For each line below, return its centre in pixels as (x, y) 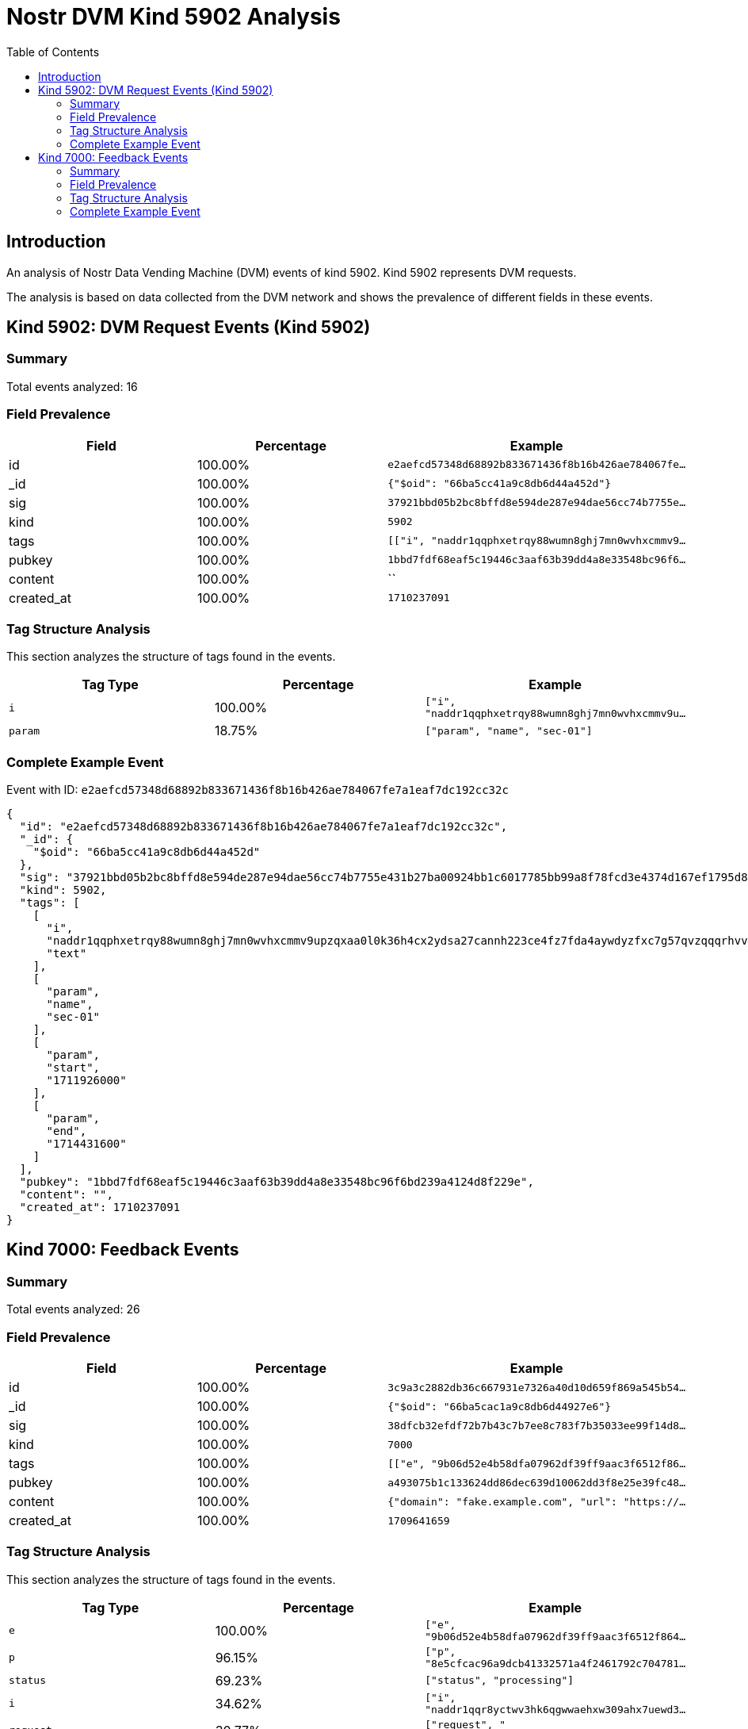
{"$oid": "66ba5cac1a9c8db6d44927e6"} (500, 1406)
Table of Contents (53, 52)
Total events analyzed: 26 (73, 1309)
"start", (73, 1068)
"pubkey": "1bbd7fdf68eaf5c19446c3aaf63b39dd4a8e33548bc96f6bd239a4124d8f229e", (277, 1182)
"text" (67, 954)
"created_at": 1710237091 (100, 1208)
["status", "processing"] (500, 1681)
